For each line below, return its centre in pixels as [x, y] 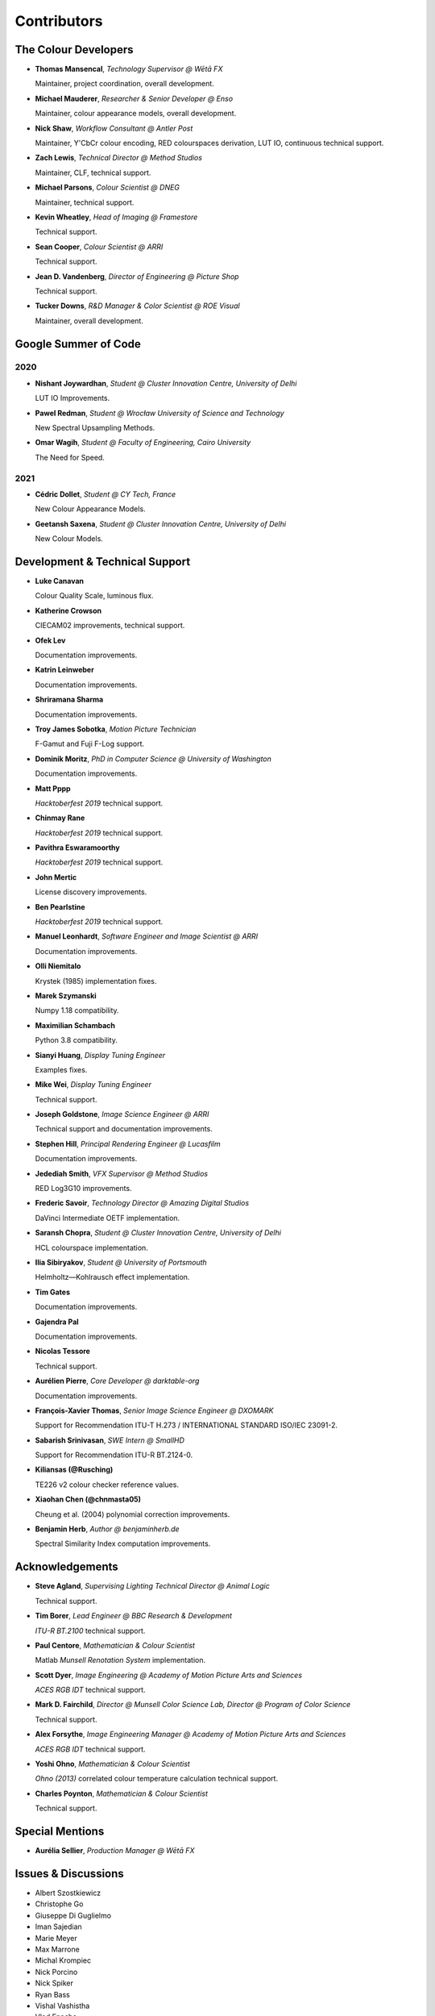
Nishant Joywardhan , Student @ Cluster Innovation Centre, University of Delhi [166, 383]
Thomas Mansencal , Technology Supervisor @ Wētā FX [129, 69]
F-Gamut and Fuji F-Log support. [90, 744]
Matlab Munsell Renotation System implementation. [120, 1660]
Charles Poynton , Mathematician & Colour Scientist [122, 1793]
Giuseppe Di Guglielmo [73, 1915]
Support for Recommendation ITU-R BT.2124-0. [114, 1455]
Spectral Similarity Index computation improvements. [123, 1543]
